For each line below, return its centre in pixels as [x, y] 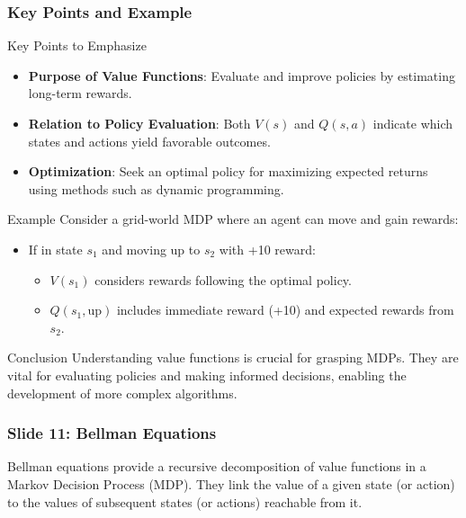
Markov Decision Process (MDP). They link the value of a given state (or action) [231, 483]
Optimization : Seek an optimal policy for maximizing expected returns [228, 171]
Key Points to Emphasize [77, 45]
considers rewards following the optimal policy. [223, 279]
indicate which [413, 123]
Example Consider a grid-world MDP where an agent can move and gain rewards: [233, 219]
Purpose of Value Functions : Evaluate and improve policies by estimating [242, 75]
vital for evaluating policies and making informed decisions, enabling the [207, 375]
